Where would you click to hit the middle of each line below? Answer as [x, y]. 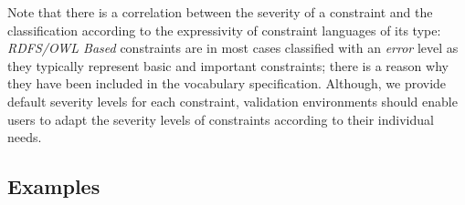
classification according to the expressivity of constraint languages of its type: [224, 30]
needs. [25, 137]
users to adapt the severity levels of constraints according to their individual [221, 119]
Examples [54, 186]
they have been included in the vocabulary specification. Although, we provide [227, 83]
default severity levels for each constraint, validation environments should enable [232, 101]
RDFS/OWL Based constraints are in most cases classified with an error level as [233, 48]
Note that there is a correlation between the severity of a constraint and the [220, 12]
